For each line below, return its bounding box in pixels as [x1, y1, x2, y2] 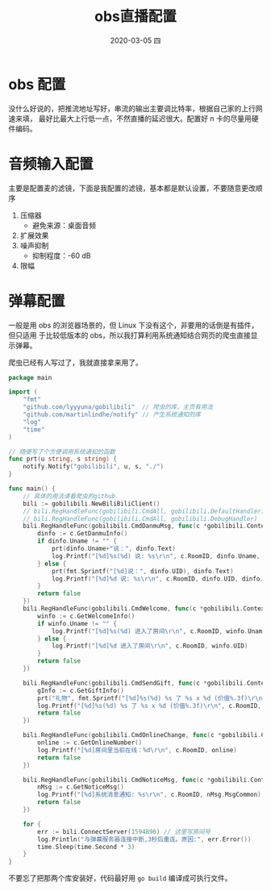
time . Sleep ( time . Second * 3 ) [37, 843, 135, 851]
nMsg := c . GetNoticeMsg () [37, 783, 125, 791]
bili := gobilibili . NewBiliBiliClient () [23, 499, 161, 508]
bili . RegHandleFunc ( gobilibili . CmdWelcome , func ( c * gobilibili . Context [23, 605, 269, 613]
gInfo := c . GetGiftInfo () [37, 686, 125, 694]
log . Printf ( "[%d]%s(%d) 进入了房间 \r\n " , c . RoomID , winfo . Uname [51, 627, 266, 635]
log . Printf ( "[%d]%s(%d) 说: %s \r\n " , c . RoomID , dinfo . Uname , [51, 552, 261, 560]
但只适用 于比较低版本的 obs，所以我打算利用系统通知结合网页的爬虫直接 [8, 330, 252, 339]
